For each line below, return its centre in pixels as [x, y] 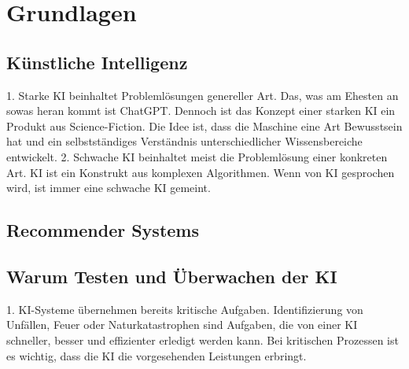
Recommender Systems [103, 230]
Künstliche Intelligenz [97, 62]
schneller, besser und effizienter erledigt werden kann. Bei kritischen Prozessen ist [203, 339]
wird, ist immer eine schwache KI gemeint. [109, 188]
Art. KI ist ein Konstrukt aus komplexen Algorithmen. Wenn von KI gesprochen [201, 172]
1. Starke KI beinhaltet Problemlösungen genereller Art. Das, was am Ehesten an [203, 95]
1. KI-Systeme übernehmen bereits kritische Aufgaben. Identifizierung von [185, 309]
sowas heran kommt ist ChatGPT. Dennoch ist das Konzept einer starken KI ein [201, 111]
